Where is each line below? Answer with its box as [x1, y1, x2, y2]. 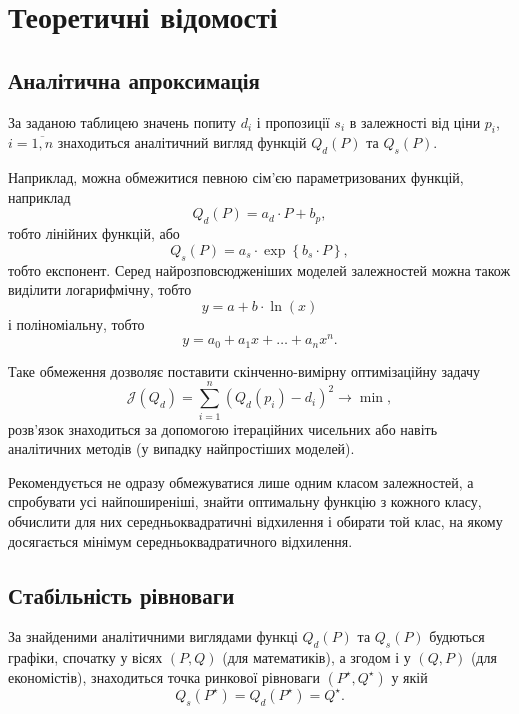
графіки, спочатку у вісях [8, 647, 163, 668]
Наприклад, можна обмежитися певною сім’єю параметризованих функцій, [8, 167, 464, 188]
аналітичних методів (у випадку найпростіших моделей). [8, 438, 355, 459]
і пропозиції [256, 111, 330, 132]
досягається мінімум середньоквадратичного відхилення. [8, 530, 353, 551]
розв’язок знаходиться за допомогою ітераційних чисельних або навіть [8, 418, 438, 439]
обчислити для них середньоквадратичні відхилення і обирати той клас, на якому [8, 510, 503, 531]
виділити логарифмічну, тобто [8, 279, 192, 300]
